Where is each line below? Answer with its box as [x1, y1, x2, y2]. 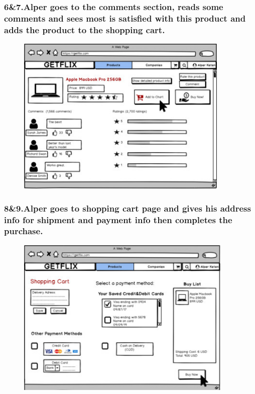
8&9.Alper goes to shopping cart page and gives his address [4, 202, 251, 214]
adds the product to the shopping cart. [4, 23, 165, 36]
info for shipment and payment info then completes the [4, 213, 232, 226]
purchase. [4, 225, 43, 237]
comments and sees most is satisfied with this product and [4, 12, 246, 24]
